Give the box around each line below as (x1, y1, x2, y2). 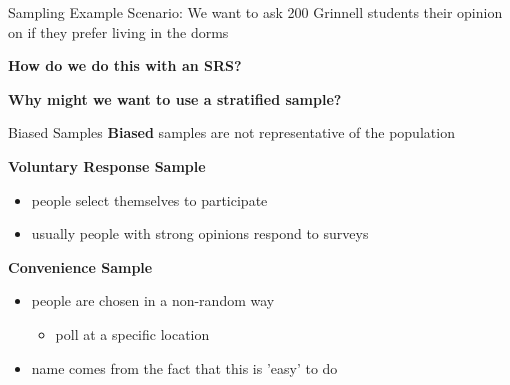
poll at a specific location (55, 323, 210, 344)
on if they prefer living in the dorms (8, 21, 229, 42)
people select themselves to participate (31, 189, 268, 210)
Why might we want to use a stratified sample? (8, 88, 342, 109)
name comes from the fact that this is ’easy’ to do (31, 357, 338, 378)
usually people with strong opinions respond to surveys (31, 223, 369, 244)
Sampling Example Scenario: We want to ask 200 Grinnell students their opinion (8, 2, 503, 22)
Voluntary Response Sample (8, 155, 206, 176)
